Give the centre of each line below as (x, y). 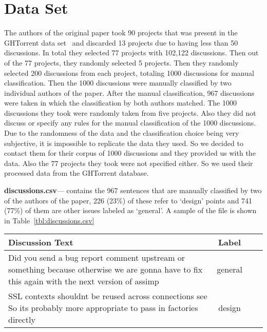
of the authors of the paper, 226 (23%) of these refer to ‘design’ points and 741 (128, 200)
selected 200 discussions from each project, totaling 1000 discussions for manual (129, 72)
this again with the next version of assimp (84, 281)
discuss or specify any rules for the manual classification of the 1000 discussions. (130, 123)
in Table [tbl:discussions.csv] (49, 220)
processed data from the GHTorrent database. (77, 173)
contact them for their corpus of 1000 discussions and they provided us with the (130, 153)
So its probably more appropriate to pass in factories (103, 308)
